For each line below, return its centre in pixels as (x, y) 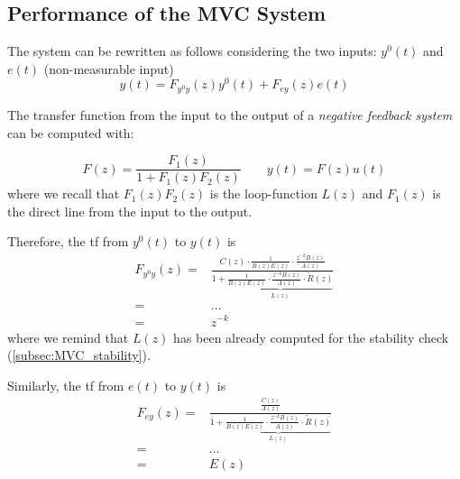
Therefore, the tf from (68, 241)
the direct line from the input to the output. (130, 211)
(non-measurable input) (109, 68)
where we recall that (64, 193)
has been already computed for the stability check (311, 337)
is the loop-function (263, 193)
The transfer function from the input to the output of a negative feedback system (230, 114)
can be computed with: (71, 132)
